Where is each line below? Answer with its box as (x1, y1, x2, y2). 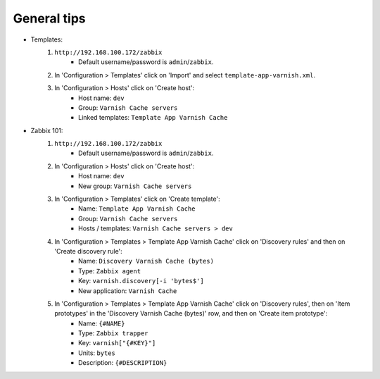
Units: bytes (78, 349, 116, 357)
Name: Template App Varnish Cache (78, 204, 196, 213)
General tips (13, 11, 86, 26)
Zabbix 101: (30, 126, 63, 135)
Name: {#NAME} (78, 319, 125, 328)
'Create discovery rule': (54, 247, 122, 255)
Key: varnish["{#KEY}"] (78, 339, 156, 347)
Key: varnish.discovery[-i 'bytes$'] (78, 277, 204, 285)
